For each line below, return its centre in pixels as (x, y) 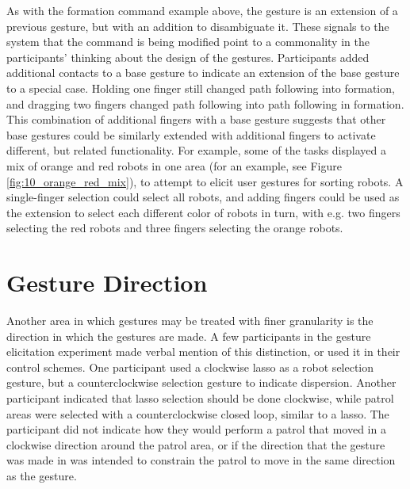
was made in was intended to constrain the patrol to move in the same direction (201, 460)
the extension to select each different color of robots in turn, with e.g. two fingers (203, 212)
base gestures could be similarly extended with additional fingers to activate (191, 134)
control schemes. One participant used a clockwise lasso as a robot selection (190, 367)
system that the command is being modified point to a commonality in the (188, 42)
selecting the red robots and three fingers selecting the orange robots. (175, 228)
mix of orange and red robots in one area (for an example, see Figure (174, 165)
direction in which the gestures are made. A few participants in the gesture (189, 336)
